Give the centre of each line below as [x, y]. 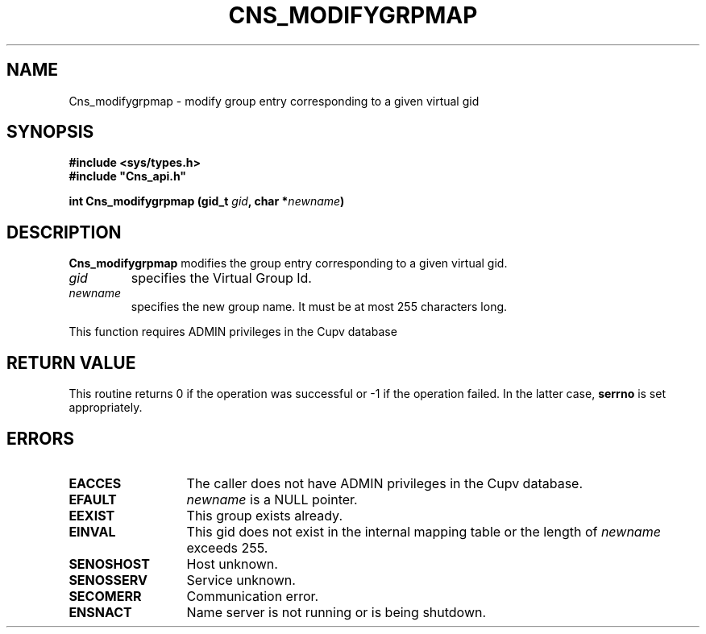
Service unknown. [241, 580]
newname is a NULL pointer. [272, 499]
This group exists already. [265, 515]
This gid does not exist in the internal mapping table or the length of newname [424, 531]
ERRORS [41, 438]
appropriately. [106, 408]
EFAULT [93, 499]
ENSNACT [100, 612]
